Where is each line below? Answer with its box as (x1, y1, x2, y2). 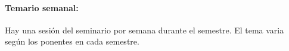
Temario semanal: (5, 1, 79, 13)
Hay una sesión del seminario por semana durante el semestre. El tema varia (5, 23, 284, 36)
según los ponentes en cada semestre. (5, 35, 139, 47)
